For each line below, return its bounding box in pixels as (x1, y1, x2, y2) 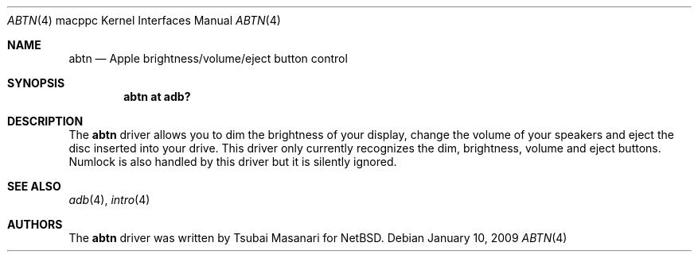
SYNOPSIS (7, 76, 65, 90)
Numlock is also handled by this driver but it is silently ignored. (68, 155, 397, 168)
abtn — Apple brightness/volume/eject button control (68, 52, 348, 65)
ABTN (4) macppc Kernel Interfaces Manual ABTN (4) (7, 13, 281, 27)
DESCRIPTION (7, 114, 84, 128)
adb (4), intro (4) (68, 193, 150, 206)
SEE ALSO (7, 179, 61, 193)
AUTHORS (7, 218, 63, 231)
